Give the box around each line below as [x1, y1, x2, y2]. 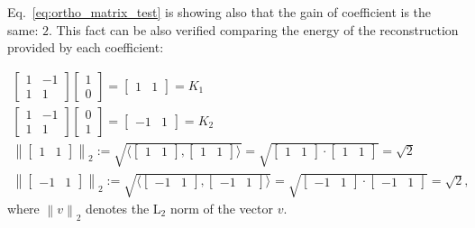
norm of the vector [169, 199, 273, 217]
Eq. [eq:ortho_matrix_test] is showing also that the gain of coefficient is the [7, 3, 432, 21]
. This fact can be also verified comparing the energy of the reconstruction [48, 20, 459, 39]
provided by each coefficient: [7, 38, 164, 57]
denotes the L [86, 199, 161, 217]
